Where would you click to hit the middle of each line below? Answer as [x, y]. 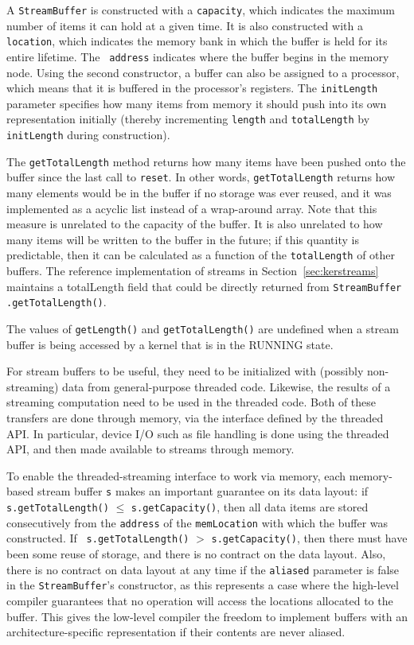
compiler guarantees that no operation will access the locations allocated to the [200, 600]
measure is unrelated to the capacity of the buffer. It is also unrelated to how [195, 224]
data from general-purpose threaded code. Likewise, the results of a [227, 386]
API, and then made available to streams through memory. [150, 449]
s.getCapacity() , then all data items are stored [250, 507]
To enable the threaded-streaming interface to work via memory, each [176, 475]
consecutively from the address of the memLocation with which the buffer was [197, 522]
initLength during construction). [88, 135]
